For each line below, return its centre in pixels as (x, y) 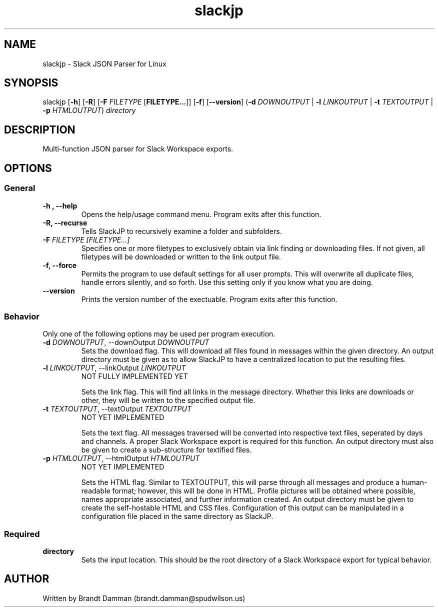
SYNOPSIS (31, 83)
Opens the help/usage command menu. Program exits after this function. (201, 214)
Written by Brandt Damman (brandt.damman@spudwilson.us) (144, 598)
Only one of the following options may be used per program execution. (159, 334)
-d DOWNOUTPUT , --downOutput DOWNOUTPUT (126, 342)
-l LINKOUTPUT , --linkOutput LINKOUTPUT (114, 368)
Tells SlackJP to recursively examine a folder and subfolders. (181, 231)
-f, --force (60, 265)
